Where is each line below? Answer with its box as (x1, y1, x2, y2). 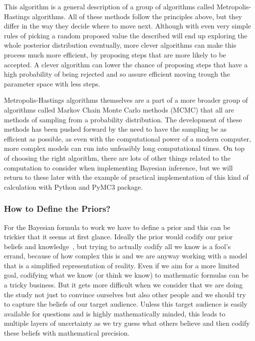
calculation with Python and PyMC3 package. (4, 181, 143, 192)
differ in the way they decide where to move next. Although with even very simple (4, 21, 251, 31)
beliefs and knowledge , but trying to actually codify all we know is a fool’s (4, 241, 231, 251)
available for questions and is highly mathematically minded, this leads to (4, 308, 226, 318)
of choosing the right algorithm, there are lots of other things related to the (4, 152, 231, 163)
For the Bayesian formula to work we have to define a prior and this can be (4, 222, 230, 232)
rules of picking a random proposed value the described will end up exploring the (4, 30, 248, 40)
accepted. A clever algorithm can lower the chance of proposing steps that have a (4, 59, 248, 69)
